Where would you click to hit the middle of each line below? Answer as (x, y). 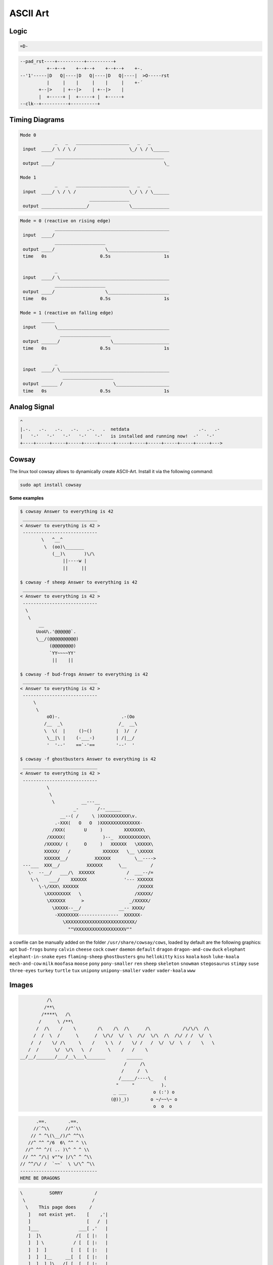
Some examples (27, 498)
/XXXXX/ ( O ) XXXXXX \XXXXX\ (99, 844)
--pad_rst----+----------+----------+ (68, 61)
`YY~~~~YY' (63, 653)
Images (21, 985)
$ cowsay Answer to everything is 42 (67, 511)
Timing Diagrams (37, 120)
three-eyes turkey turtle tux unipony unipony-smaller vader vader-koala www (102, 971)
